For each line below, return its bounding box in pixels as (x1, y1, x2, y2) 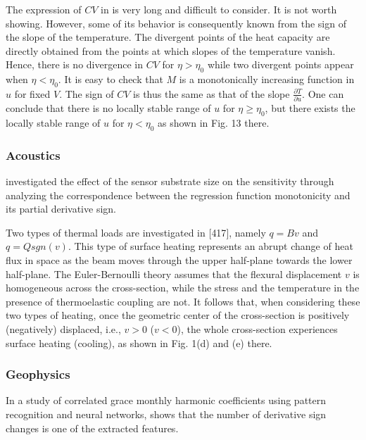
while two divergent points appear (207, 57, 354, 72)
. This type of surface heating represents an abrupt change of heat (68, 239, 353, 253)
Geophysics (6, 365, 70, 383)
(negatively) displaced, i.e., (6, 322, 121, 337)
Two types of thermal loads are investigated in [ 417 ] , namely (6, 225, 266, 239)
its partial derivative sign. (6, 201, 116, 216)
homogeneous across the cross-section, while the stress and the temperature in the (6, 280, 360, 295)
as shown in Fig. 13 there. (158, 115, 270, 130)
